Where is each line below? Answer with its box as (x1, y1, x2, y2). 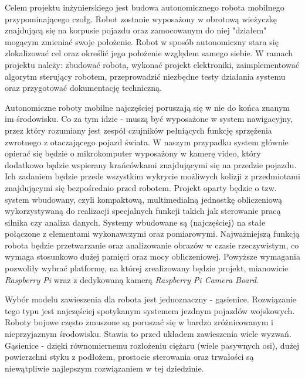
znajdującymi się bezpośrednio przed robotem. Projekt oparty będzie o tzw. (5, 181, 277, 193)
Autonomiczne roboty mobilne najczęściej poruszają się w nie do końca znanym (5, 101, 290, 113)
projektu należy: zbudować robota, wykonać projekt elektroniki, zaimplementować (5, 58, 299, 70)
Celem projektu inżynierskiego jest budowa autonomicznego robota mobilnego (5, 1, 284, 13)
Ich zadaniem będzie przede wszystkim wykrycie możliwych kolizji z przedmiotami (5, 170, 300, 182)
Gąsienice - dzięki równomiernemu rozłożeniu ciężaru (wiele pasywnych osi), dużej (5, 339, 300, 351)
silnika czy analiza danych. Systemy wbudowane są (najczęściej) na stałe (5, 216, 266, 228)
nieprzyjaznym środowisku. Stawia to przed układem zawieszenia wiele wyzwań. (5, 328, 292, 340)
